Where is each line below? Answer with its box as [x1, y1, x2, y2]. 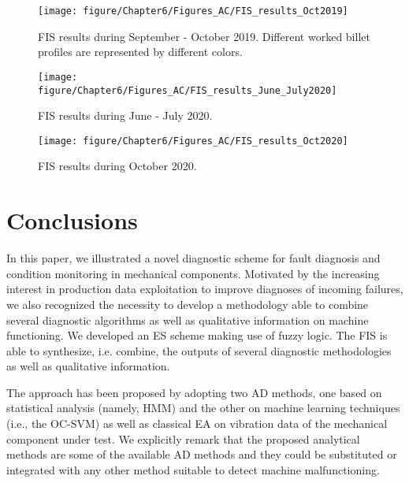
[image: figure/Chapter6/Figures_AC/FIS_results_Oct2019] [38, 6, 348, 17]
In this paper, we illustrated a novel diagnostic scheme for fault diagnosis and [6, 250, 381, 266]
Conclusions [6, 204, 138, 236]
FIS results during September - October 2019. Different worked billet [38, 28, 370, 44]
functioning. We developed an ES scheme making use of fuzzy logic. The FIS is [6, 327, 388, 344]
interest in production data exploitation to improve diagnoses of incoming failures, [6, 281, 403, 297]
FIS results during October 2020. [38, 158, 197, 174]
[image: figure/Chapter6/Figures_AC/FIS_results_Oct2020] [38, 135, 348, 147]
